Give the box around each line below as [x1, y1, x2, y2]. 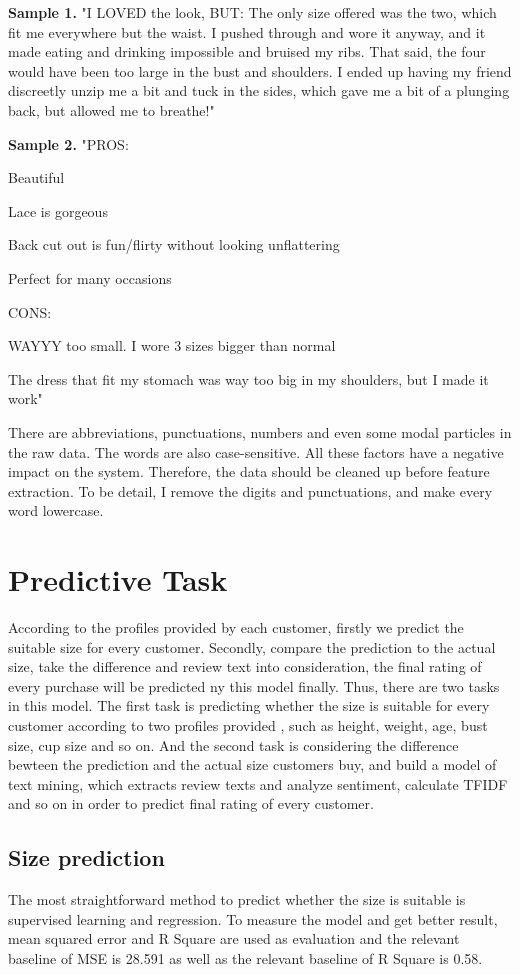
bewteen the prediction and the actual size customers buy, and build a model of [8, 754, 497, 775]
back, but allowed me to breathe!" [8, 99, 215, 120]
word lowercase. [8, 500, 104, 521]
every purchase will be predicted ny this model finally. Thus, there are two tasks [8, 675, 500, 696]
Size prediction [8, 842, 165, 873]
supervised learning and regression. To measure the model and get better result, [8, 908, 498, 929]
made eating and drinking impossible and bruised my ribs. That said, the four [8, 41, 486, 62]
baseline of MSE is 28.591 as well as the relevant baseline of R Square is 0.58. [8, 947, 483, 968]
